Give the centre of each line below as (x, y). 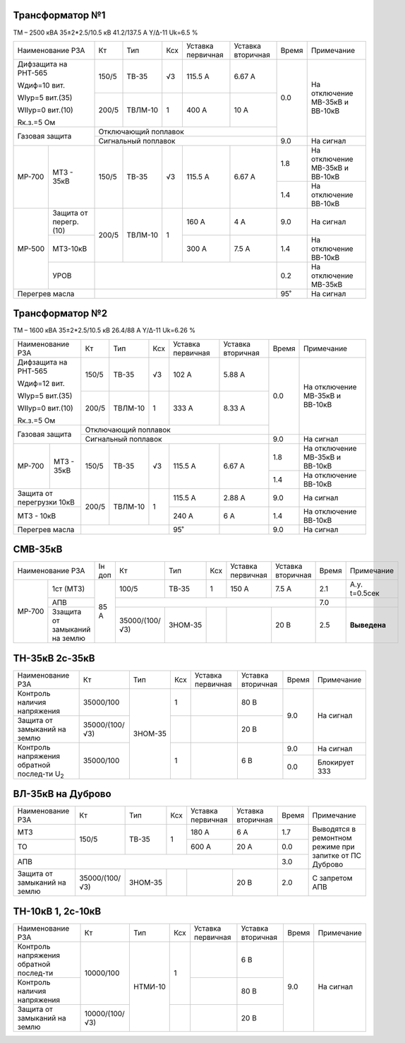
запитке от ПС (337, 856)
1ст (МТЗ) (68, 589)
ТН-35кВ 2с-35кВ (54, 658)
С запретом (332, 878)
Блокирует (336, 762)
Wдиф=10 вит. (41, 85)
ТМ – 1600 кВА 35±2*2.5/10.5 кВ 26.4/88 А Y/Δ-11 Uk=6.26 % (104, 330)
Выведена (368, 625)
